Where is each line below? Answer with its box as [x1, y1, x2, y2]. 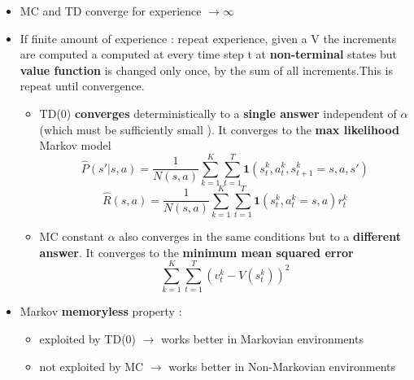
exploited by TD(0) [39, 330, 137, 347]
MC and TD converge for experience [20, 2, 202, 19]
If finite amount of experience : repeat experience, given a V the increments [20, 29, 397, 46]
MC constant [39, 228, 105, 244]
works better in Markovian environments [161, 330, 364, 347]
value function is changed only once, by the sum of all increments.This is [20, 61, 394, 78]
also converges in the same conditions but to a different [119, 228, 401, 244]
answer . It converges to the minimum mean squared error [39, 243, 354, 260]
